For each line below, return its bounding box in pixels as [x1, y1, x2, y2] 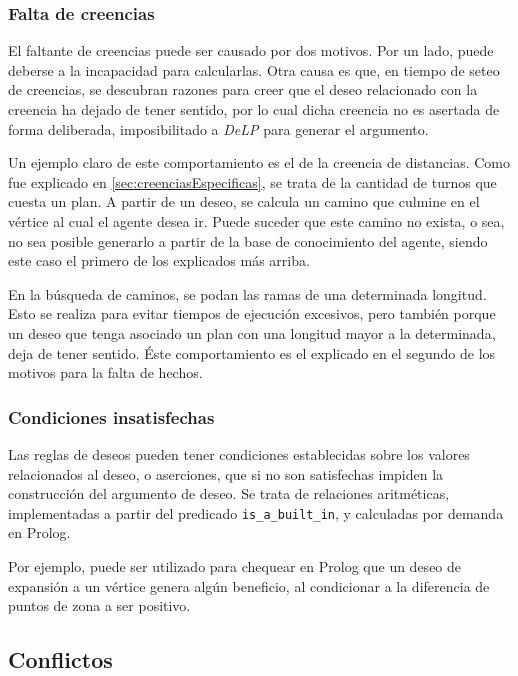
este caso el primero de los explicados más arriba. [8, 250, 310, 271]
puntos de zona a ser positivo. [8, 595, 191, 616]
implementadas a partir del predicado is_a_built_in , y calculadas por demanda [8, 502, 504, 523]
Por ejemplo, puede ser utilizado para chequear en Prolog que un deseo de [8, 555, 462, 576]
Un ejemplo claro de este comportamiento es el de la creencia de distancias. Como [8, 152, 510, 173]
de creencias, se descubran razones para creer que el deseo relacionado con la [8, 79, 478, 100]
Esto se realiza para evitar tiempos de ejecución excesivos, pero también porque [8, 303, 496, 324]
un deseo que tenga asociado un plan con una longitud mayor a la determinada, [8, 322, 496, 343]
